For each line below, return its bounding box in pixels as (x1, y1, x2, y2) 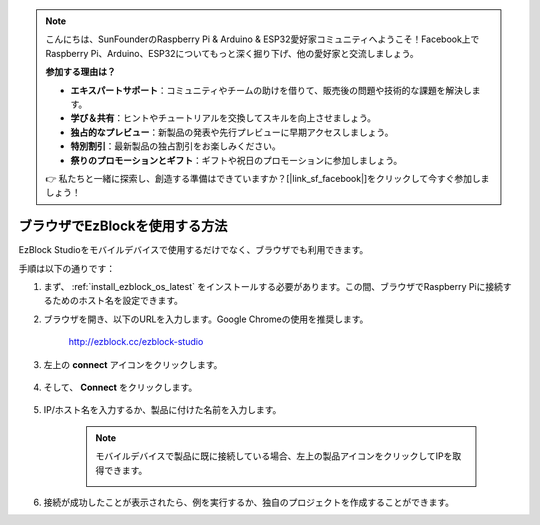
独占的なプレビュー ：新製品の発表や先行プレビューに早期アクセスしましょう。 (70, 126, 394, 138)
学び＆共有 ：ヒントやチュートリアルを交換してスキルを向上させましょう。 (70, 112, 377, 124)
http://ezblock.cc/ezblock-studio (68, 336, 204, 348)
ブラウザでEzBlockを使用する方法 (18, 218, 228, 235)
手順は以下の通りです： (18, 262, 115, 274)
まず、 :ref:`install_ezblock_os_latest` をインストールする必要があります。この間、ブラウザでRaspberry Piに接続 (43, 280, 504, 292)
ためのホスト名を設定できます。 (51, 295, 184, 307)
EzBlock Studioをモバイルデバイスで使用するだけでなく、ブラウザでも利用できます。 (18, 244, 369, 256)
